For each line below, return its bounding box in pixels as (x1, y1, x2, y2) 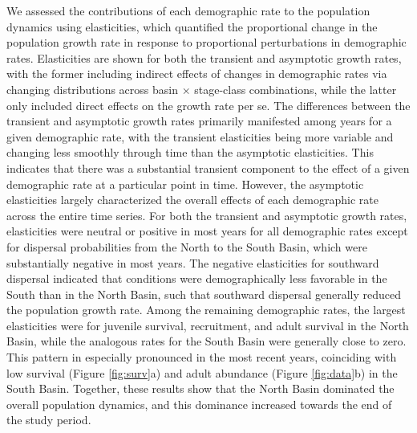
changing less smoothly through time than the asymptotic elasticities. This (6, 144, 374, 161)
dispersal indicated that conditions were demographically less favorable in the (6, 270, 387, 287)
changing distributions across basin (6, 80, 178, 97)
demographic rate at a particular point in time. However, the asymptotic (6, 175, 364, 192)
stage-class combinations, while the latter (194, 80, 397, 97)
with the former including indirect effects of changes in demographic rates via (6, 65, 387, 82)
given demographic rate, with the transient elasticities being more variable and (6, 128, 394, 145)
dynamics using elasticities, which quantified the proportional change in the (6, 18, 378, 35)
